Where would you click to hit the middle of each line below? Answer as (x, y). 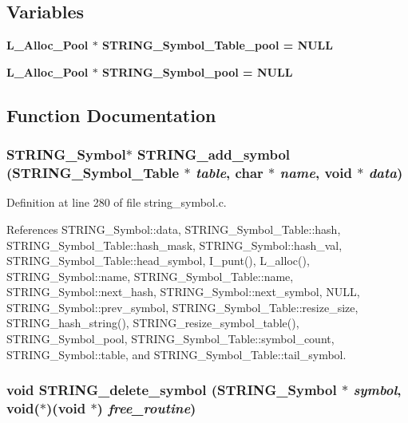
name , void (316, 173)
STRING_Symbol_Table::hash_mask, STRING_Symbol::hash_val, (174, 245)
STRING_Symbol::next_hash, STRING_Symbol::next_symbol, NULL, (183, 292)
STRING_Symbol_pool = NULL (198, 71)
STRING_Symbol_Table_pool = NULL (218, 45)
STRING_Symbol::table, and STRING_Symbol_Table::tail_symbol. (176, 354)
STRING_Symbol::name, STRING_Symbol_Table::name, (150, 276)
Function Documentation (111, 115)
